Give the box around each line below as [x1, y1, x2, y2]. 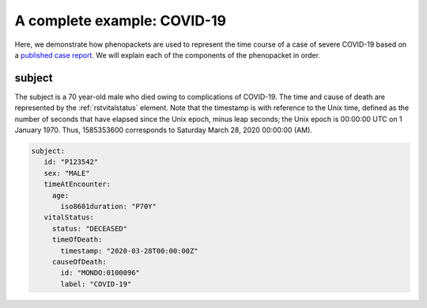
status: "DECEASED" [51, 224, 128, 233]
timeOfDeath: [51, 235, 103, 245]
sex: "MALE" [43, 169, 90, 177]
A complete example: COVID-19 [14, 12, 227, 29]
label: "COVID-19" [60, 279, 132, 288]
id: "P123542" [43, 158, 99, 166]
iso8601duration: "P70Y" [60, 202, 157, 211]
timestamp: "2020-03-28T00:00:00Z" [60, 246, 198, 255]
